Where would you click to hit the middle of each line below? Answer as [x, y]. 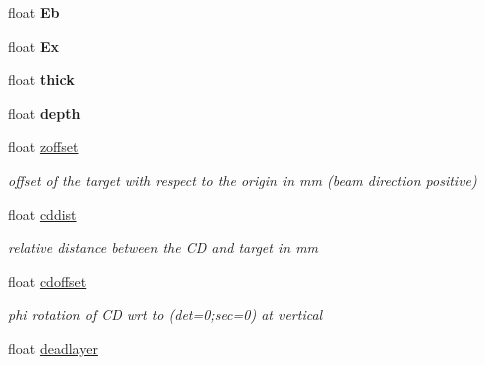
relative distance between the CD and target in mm [163, 247]
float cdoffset [47, 280]
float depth [44, 112]
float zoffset [43, 146]
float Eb [34, 12]
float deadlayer [53, 347]
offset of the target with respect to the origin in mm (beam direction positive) [242, 179]
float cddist [42, 213]
